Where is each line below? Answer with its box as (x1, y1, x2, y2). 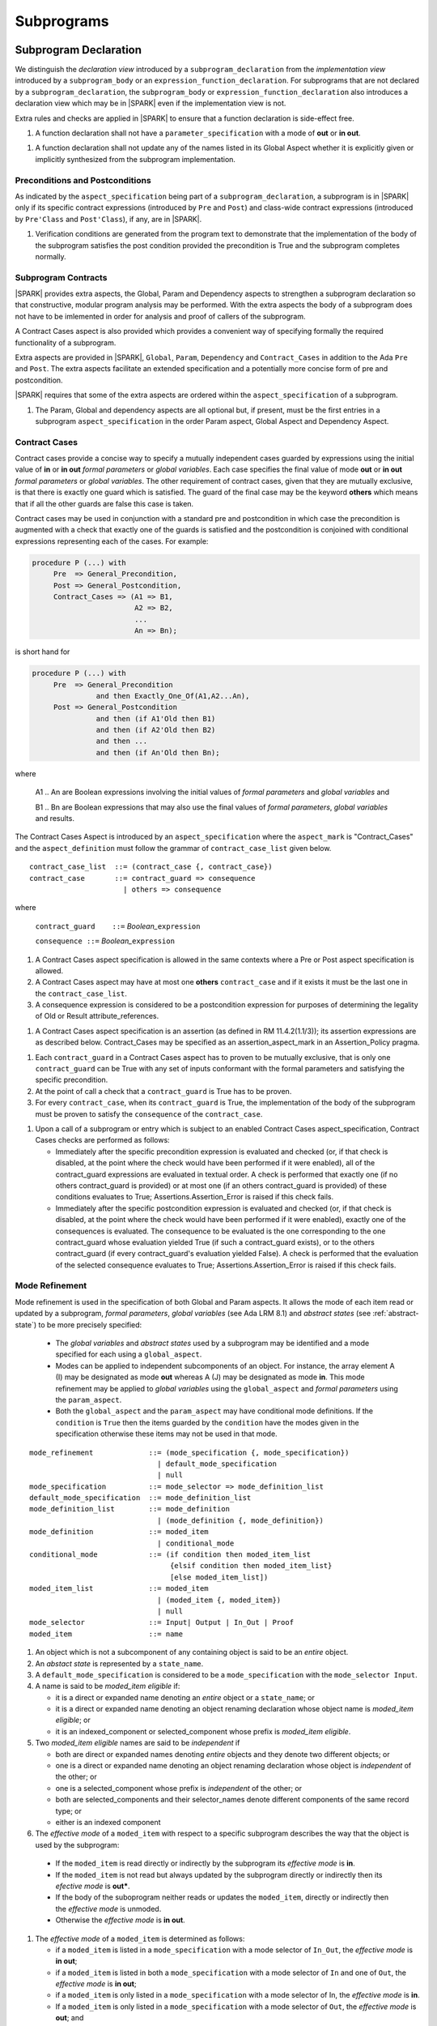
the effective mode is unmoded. (55, 1904, 162, 1913)
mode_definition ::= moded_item (29, 1528, 210, 1537)
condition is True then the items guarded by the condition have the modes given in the (55, 1417, 359, 1427)
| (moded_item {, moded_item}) (156, 1595, 282, 1605)
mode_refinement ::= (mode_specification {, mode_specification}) (29, 1447, 350, 1457)
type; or (55, 1806, 83, 1815)
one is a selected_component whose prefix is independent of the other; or (55, 1783, 303, 1793)
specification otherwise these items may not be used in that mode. (55, 1429, 278, 1438)
